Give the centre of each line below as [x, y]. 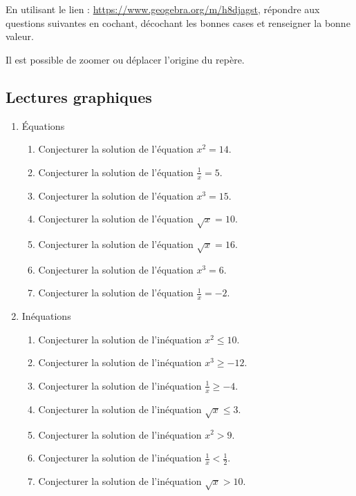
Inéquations [46, 316]
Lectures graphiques [79, 96]
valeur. [20, 36]
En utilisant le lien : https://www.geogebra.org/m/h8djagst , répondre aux [163, 9]
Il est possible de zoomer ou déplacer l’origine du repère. [125, 59]
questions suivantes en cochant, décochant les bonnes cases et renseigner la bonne [178, 22]
